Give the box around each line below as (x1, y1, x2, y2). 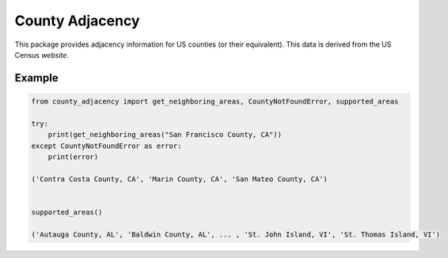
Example (14, 71, 59, 85)
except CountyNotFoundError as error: (31, 141, 182, 150)
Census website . (14, 50, 69, 59)
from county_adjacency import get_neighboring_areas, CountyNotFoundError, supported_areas (31, 97, 399, 106)
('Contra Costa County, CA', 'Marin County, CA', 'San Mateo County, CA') (31, 174, 328, 184)
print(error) (47, 152, 99, 161)
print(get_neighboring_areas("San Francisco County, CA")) (47, 131, 283, 139)
